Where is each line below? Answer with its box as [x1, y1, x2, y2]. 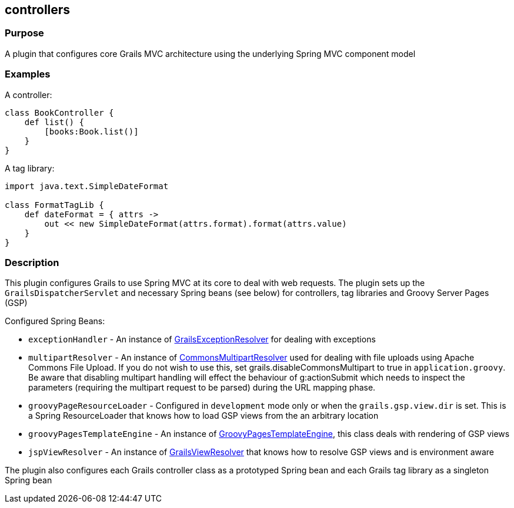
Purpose [5, 27, 44, 39]
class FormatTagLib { [5, 200, 104, 210]
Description [5, 256, 59, 268]
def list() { [24, 117, 84, 127]
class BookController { [5, 107, 114, 117]
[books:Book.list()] [44, 126, 139, 136]
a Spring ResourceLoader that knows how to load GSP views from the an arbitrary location [28, 411, 379, 421]
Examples [5, 68, 51, 80]
